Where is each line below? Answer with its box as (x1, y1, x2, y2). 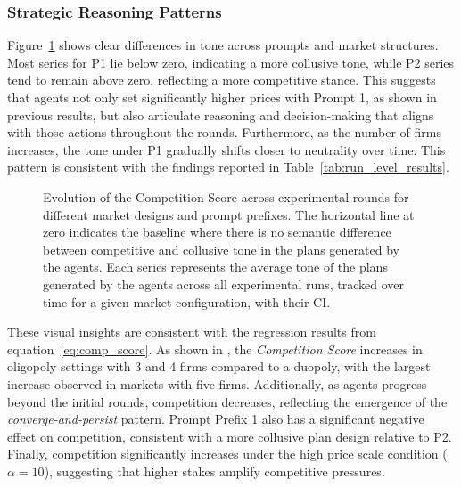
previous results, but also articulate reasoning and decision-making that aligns (7, 105, 434, 124)
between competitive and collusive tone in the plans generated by (43, 239, 399, 258)
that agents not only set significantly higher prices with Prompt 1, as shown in (7, 88, 437, 106)
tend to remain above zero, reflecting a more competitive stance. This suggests (7, 70, 436, 89)
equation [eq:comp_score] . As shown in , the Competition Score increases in (7, 339, 423, 358)
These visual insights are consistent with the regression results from (7, 322, 376, 341)
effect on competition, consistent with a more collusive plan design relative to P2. (7, 426, 452, 445)
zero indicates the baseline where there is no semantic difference (43, 223, 391, 241)
